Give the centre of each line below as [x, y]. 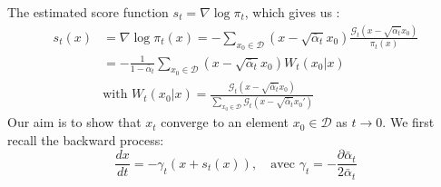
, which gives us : [292, 12]
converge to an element [225, 122]
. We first [408, 122]
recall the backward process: [86, 139]
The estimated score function [88, 12]
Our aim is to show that [74, 122]
